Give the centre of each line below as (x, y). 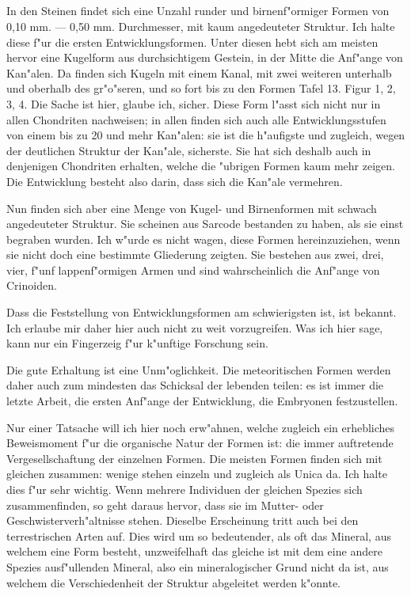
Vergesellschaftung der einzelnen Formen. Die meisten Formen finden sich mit (194, 458)
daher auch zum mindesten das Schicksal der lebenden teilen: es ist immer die (195, 385)
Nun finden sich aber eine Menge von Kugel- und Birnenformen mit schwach (192, 208)
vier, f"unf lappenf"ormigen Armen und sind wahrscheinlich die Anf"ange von (193, 270)
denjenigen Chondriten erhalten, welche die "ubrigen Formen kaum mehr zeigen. (201, 166)
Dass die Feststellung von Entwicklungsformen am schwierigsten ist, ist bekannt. (202, 312)
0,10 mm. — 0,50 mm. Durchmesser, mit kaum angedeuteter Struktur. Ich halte (201, 26)
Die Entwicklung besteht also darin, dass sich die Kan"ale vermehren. (175, 181)
